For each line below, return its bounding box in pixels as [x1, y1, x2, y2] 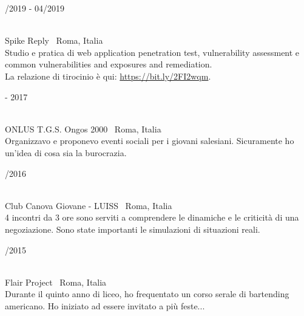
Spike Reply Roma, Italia [5, 34, 103, 47]
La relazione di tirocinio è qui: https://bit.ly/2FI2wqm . [5, 69, 211, 82]
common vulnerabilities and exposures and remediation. [5, 58, 212, 70]
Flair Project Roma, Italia [5, 275, 107, 288]
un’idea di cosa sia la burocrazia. [5, 146, 127, 159]
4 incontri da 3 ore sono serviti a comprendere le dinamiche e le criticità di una [5, 211, 299, 224]
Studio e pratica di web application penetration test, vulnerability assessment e [5, 46, 300, 58]
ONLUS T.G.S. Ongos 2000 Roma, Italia [5, 122, 161, 135]
